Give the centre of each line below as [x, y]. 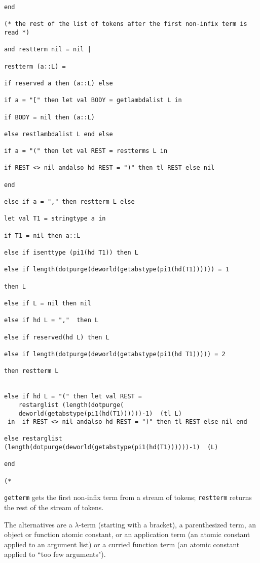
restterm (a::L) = [35, 66]
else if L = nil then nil [48, 303]
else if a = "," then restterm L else [69, 202]
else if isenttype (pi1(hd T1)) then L [71, 253]
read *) [17, 32]
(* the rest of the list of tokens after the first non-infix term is [126, 24]
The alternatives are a [38, 524]
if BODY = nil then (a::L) [49, 117]
